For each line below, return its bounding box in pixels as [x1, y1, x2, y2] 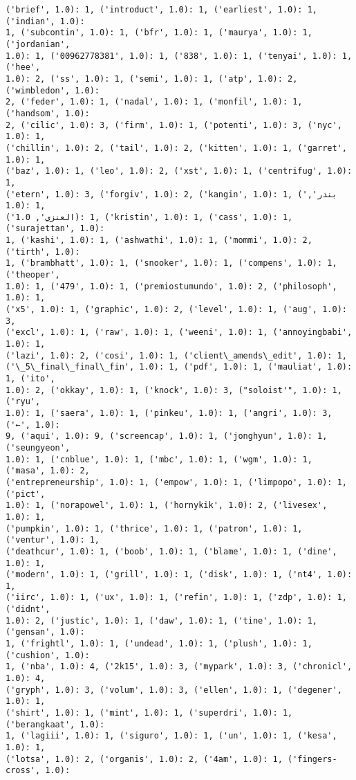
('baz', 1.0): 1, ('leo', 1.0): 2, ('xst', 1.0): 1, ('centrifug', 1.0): [6, 166, 353, 176]
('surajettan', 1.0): [6, 224, 105, 234]
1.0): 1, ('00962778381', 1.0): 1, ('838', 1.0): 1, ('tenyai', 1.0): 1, [6, 51, 353, 61]
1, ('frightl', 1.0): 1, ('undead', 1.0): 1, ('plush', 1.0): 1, [6, 639, 312, 649]
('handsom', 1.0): [6, 108, 90, 118]
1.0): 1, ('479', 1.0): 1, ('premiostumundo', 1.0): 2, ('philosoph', [6, 281, 337, 291]
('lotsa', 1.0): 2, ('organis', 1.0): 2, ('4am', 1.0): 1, [6, 754, 283, 764]
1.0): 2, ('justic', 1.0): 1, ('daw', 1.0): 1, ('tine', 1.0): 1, [6, 615, 318, 626]
